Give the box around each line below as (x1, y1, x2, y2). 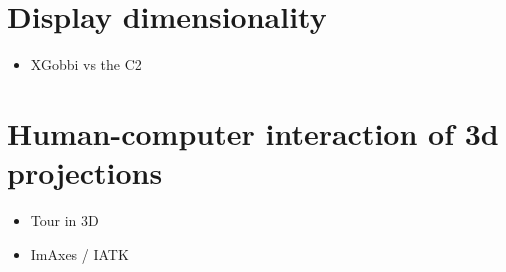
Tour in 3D (30, 210, 99, 231)
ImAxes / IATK (30, 243, 129, 264)
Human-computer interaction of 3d (7, 112, 499, 153)
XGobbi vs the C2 (30, 54, 142, 75)
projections (7, 152, 163, 193)
